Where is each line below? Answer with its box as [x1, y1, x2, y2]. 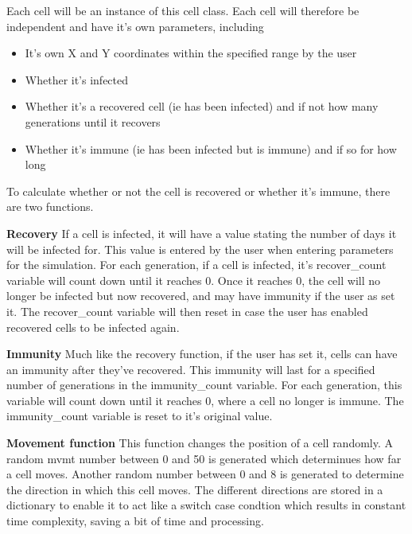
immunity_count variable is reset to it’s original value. [6, 407, 273, 424]
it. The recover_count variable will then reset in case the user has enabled [6, 302, 368, 319]
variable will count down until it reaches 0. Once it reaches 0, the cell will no [6, 271, 381, 288]
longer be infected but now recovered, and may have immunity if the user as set [6, 287, 395, 304]
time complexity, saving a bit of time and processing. [6, 513, 264, 529]
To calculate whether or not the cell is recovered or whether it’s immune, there [6, 182, 391, 199]
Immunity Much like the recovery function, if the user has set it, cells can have [6, 345, 398, 362]
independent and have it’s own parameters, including [6, 18, 264, 34]
